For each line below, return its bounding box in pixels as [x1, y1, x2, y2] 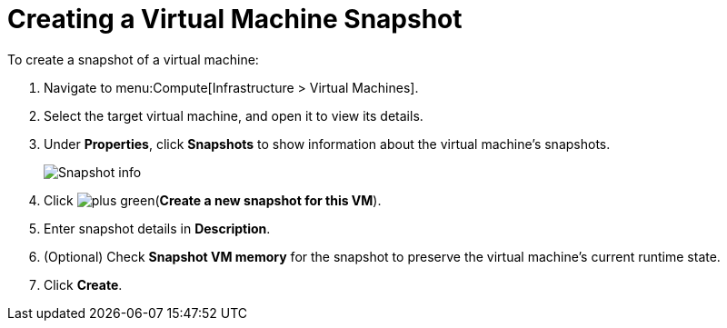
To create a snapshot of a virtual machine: [7, 51, 259, 67]
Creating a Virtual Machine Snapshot [7, 4, 463, 35]
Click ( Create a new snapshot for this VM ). [44, 192, 382, 208]
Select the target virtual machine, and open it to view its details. [44, 107, 423, 124]
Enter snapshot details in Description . [44, 220, 271, 236]
